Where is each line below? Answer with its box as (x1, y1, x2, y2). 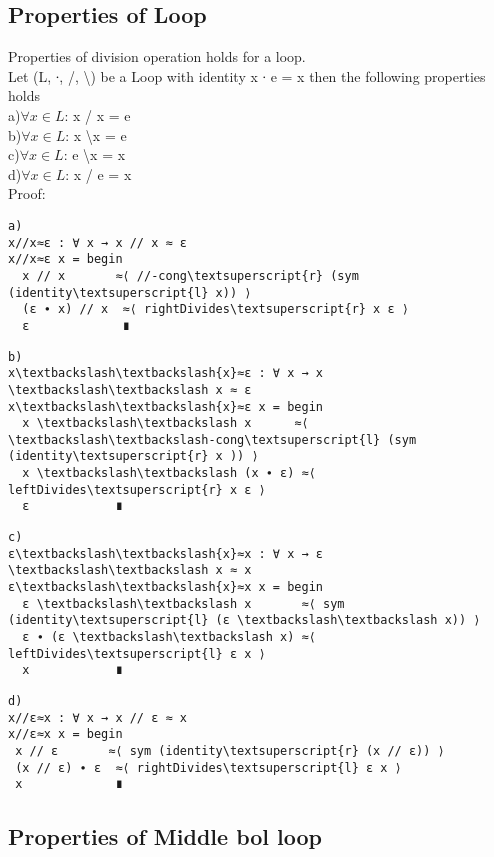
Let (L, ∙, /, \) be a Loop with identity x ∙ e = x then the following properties (8, 65, 486, 86)
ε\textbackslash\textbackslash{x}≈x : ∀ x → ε (8, 546, 323, 561)
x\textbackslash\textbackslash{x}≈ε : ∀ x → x (8, 366, 323, 381)
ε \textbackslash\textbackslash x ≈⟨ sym (22, 596, 345, 611)
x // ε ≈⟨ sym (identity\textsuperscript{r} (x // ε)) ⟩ (15, 743, 445, 758)
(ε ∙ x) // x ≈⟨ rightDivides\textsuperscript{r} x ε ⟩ (22, 302, 409, 317)
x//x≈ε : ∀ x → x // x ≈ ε (8, 235, 187, 250)
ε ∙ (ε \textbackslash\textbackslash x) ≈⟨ (22, 630, 316, 645)
